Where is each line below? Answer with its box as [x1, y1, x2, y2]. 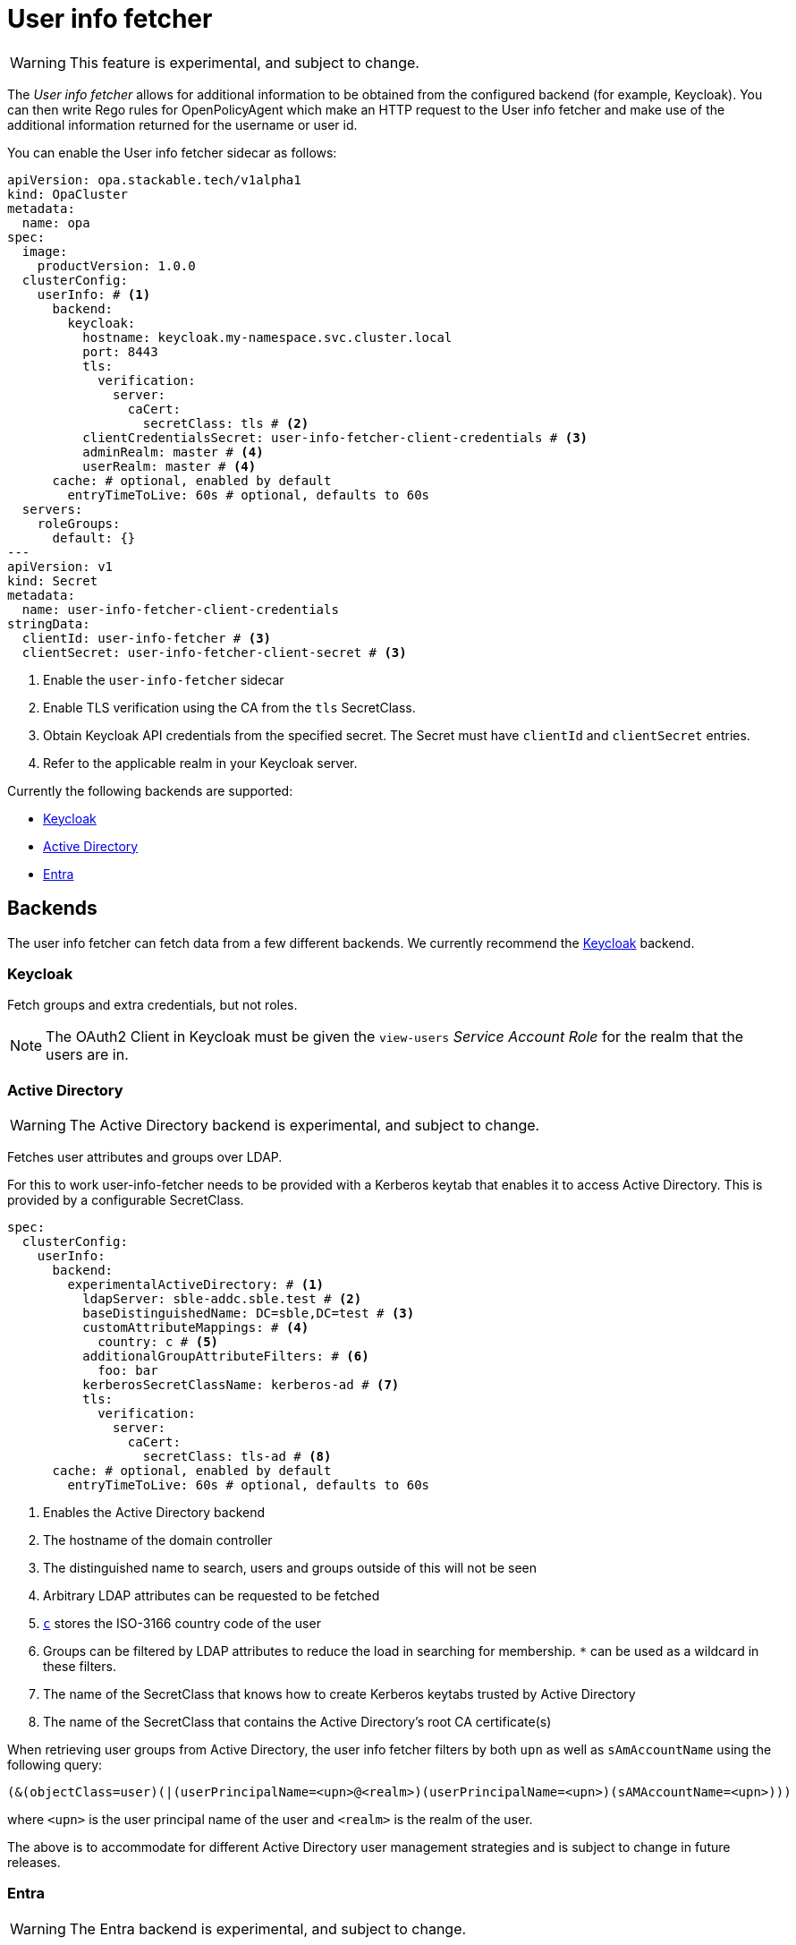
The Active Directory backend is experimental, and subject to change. [69, 1116, 540, 1135]
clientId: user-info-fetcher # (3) [21, 630, 272, 645]
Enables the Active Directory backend [43, 1505, 266, 1521]
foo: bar [97, 1363, 158, 1378]
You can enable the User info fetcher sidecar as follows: [7, 144, 337, 160]
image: [21, 243, 68, 259]
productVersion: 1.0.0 [37, 258, 196, 273]
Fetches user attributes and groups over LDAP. [7, 1149, 283, 1165]
